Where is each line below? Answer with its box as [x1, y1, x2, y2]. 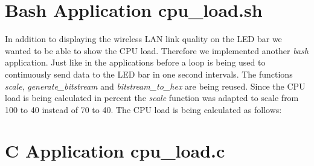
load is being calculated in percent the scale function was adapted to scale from [5, 91, 299, 104]
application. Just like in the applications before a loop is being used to [5, 56, 266, 69]
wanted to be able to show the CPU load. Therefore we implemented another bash [5, 44, 309, 57]
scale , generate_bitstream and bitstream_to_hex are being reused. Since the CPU [5, 79, 306, 92]
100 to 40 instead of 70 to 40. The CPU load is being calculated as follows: [5, 103, 282, 115]
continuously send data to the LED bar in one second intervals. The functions [5, 67, 293, 80]
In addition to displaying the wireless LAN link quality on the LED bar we [5, 32, 282, 45]
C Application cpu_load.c [5, 138, 225, 163]
